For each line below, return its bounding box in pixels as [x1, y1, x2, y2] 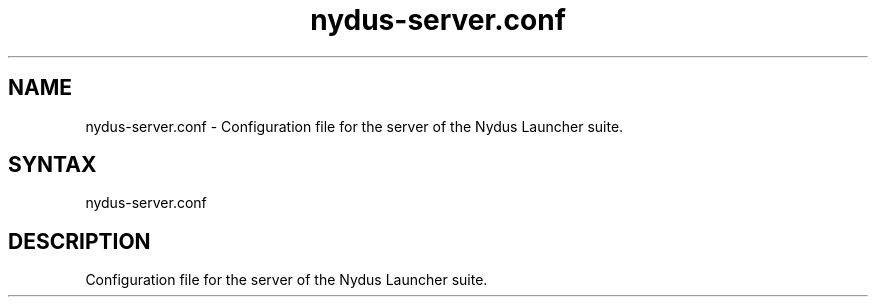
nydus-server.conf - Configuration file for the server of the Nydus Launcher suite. [85, 117, 624, 135]
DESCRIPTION [8, 228, 151, 254]
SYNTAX [8, 152, 97, 178]
